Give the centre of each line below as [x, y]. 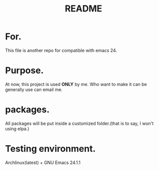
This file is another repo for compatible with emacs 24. [61, 50]
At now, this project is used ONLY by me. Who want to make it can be [76, 84]
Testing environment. [50, 149]
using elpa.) [17, 128]
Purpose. [24, 71]
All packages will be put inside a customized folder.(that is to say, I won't [79, 123]
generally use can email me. [34, 89]
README [83, 9]
